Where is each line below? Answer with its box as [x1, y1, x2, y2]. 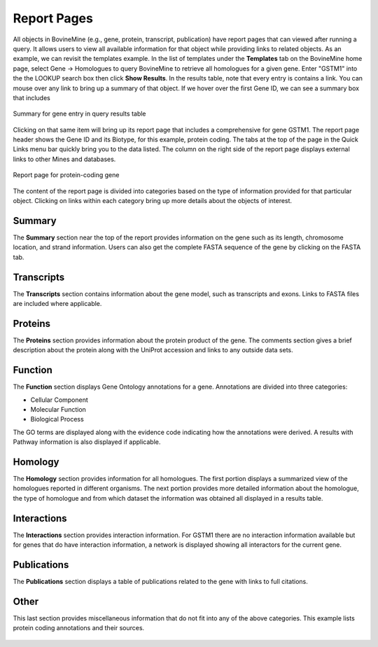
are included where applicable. [13, 300, 102, 307]
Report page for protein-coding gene [13, 171, 120, 179]
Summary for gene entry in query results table [13, 109, 146, 118]
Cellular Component [30, 396, 89, 404]
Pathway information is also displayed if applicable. [13, 438, 161, 446]
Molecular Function [30, 405, 87, 413]
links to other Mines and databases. [13, 155, 116, 163]
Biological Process [30, 415, 84, 424]
